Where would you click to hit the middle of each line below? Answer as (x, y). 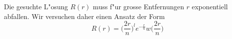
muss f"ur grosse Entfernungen (139, 6)
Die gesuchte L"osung (36, 6)
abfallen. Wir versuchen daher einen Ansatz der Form (85, 16)
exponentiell (210, 6)
